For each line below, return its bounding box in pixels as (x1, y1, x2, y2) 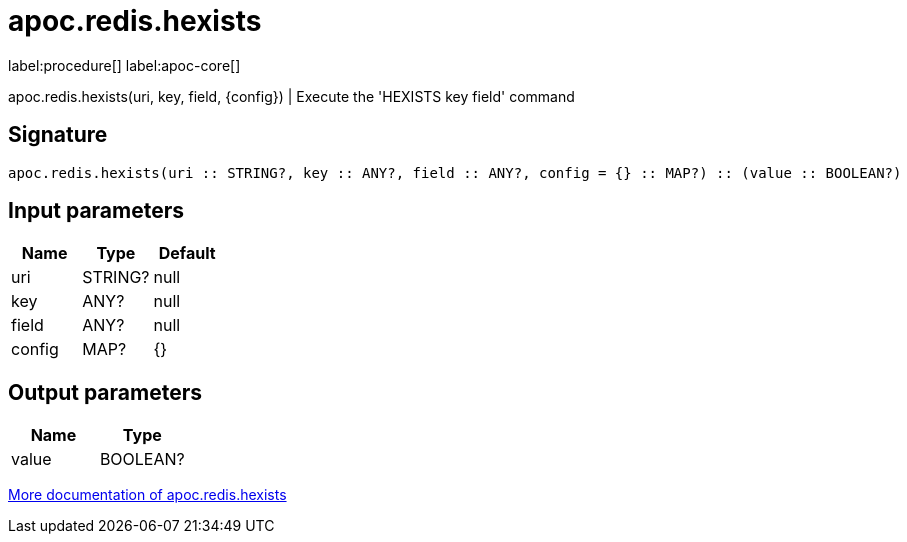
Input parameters (8, 198, 185, 224)
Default (158, 243, 216, 264)
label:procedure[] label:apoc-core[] (8, 56, 241, 74)
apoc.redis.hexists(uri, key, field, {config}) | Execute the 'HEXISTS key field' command (8, 87, 575, 105)
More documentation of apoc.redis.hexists (8, 486, 287, 504)
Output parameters (8, 379, 202, 405)
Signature (8, 122, 108, 148)
